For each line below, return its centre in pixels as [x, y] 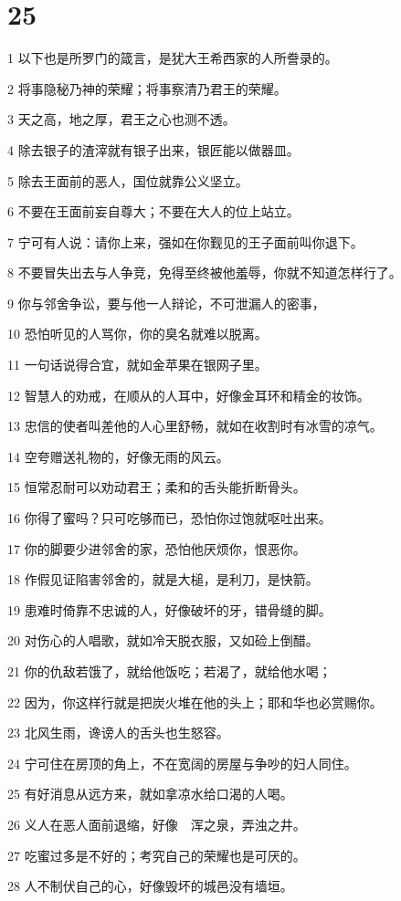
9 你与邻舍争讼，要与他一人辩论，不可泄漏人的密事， [166, 303]
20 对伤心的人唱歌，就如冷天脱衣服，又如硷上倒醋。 [163, 640]
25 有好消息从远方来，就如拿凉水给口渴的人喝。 [150, 794]
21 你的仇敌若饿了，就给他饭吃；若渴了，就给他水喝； [169, 671]
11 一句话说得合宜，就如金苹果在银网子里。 [137, 365]
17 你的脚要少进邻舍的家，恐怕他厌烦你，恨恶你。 [157, 548]
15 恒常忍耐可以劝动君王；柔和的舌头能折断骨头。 [157, 487]
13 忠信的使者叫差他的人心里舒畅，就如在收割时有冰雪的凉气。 [195, 426]
